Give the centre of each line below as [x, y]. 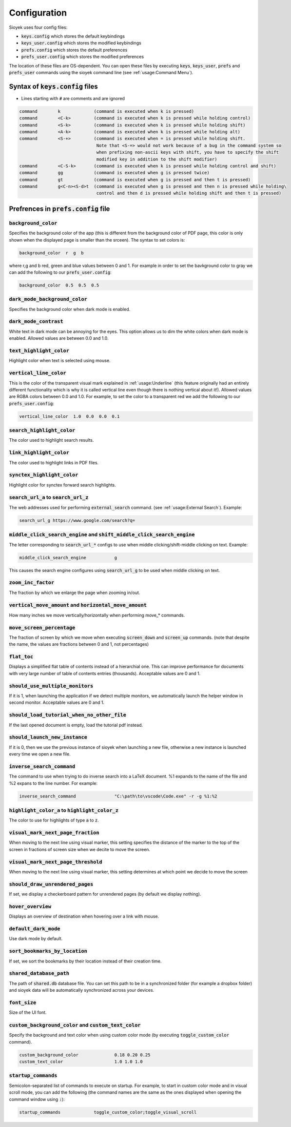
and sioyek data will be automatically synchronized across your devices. [82, 990]
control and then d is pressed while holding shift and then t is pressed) [189, 193]
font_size [23, 1002]
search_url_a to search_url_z [49, 497]
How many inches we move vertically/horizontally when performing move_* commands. [97, 615]
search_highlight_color [42, 430]
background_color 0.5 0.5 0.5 [59, 285]
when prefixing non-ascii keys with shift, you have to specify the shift [187, 152]
